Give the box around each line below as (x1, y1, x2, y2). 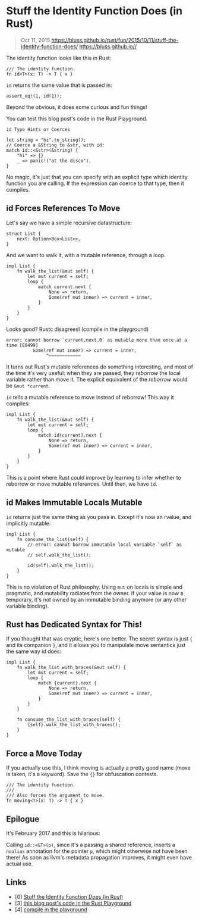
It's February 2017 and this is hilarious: (6, 830, 100, 837)
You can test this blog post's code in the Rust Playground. (6, 115, 148, 122)
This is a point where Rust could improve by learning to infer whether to (6, 474, 181, 481)
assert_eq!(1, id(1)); (6, 93, 62, 99)
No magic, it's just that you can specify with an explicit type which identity (6, 173, 188, 180)
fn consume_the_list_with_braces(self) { (17, 717, 121, 723)
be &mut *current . (6, 382, 50, 389)
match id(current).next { (37, 432, 102, 438)
